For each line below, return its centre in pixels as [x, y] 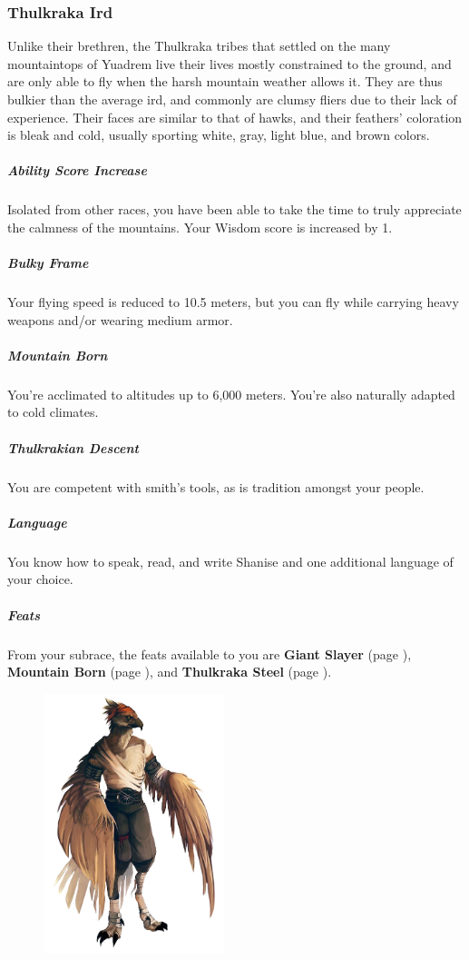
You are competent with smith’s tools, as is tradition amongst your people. [216, 486]
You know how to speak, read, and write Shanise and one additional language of [230, 561]
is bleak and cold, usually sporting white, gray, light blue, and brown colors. [219, 135]
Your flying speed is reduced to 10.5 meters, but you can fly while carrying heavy [233, 302]
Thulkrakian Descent [73, 447]
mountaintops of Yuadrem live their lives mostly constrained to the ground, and [230, 63]
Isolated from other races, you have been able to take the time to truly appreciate [234, 209]
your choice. [40, 579]
